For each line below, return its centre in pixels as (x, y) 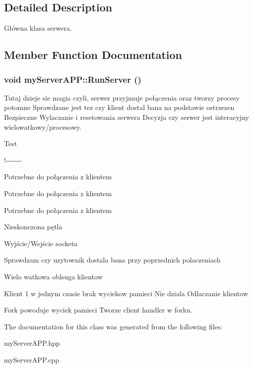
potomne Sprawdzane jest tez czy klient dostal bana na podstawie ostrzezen (119, 107)
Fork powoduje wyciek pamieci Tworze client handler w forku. (98, 310)
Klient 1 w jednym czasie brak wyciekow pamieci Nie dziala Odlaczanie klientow (126, 293)
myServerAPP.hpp (32, 343)
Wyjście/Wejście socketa (41, 243)
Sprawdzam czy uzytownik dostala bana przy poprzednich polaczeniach (112, 260)
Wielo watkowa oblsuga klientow (53, 276)
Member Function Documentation (93, 55)
